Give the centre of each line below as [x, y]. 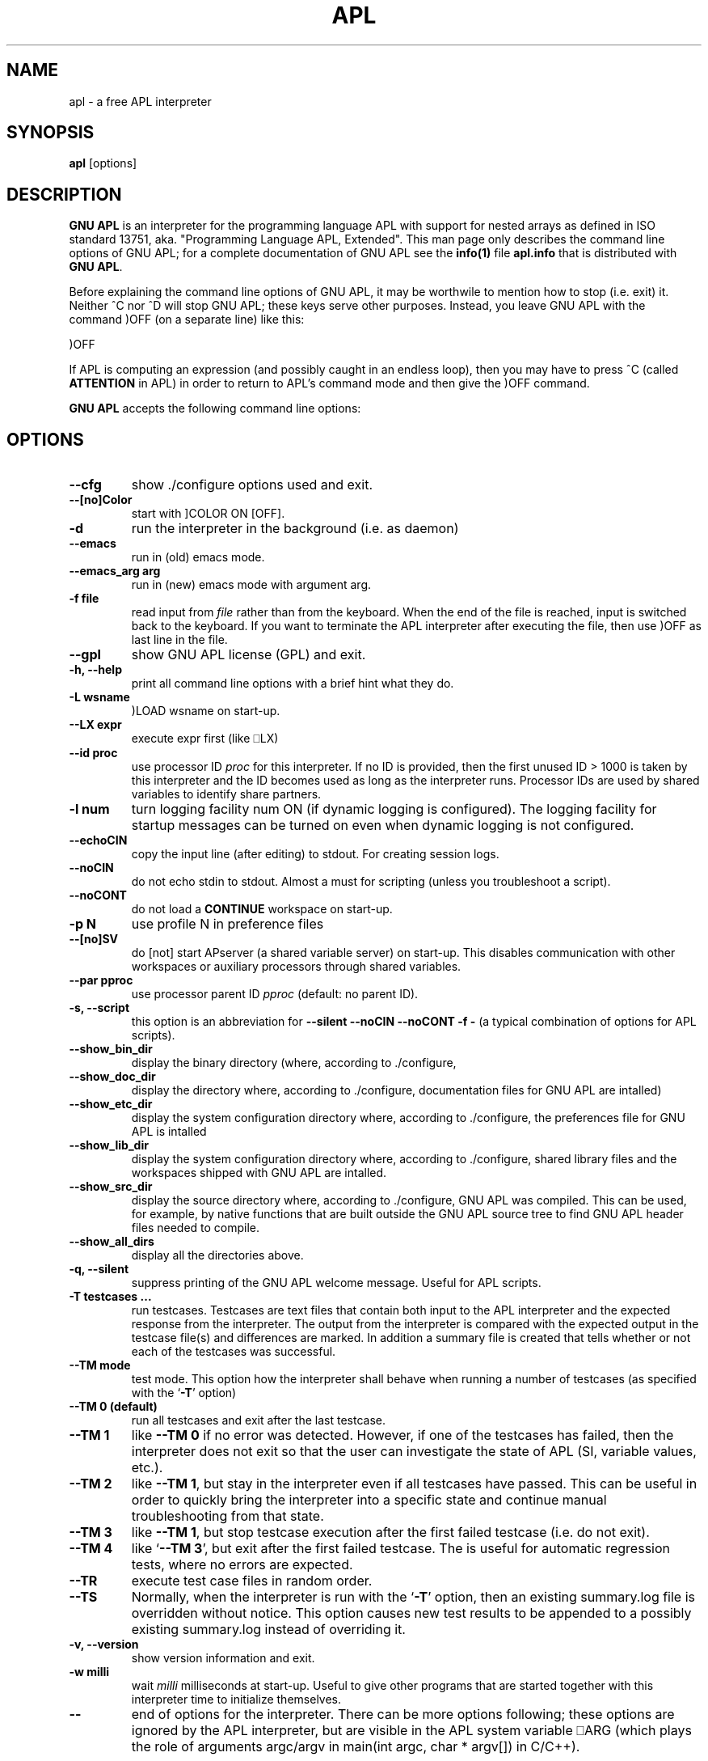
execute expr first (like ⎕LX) [205, 739]
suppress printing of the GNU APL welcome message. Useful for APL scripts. [336, 1283]
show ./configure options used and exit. [252, 485]
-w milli [89, 1672]
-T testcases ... [110, 1297]
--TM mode [100, 1365]
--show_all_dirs [112, 1242]
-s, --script [99, 1008]
